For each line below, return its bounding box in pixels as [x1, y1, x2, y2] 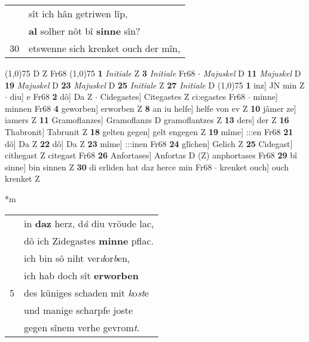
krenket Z [5, 172, 40, 185]
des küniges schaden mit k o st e [24, 285, 149, 300]
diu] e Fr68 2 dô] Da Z [10, 90, 93, 103]
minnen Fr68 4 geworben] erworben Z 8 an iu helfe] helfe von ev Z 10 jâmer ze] [5, 102, 296, 114]
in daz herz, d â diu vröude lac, [24, 216, 154, 230]
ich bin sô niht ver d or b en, [24, 251, 130, 265]
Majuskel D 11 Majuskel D [203, 67, 301, 79]
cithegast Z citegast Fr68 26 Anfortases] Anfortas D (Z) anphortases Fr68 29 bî [5, 149, 297, 161]
